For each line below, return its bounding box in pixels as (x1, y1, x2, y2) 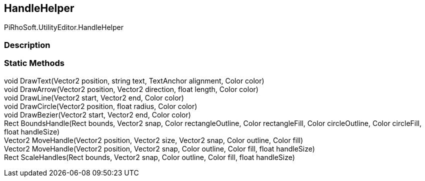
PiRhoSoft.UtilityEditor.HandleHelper (4, 23, 123, 32)
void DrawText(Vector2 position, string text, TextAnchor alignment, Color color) (4, 76, 264, 85)
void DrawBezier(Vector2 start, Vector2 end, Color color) (4, 110, 191, 119)
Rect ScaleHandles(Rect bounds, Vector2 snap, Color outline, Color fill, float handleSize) (4, 152, 295, 161)
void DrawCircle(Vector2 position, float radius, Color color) (4, 101, 197, 110)
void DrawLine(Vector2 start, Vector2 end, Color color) (4, 93, 184, 102)
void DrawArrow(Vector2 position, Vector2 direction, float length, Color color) (4, 84, 258, 93)
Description (4, 39, 50, 50)
